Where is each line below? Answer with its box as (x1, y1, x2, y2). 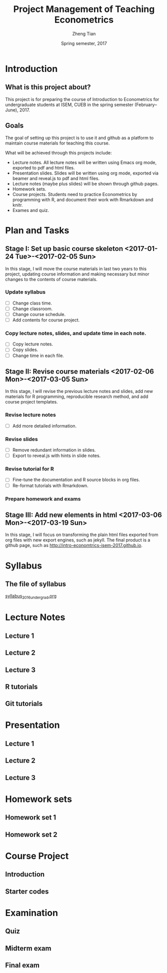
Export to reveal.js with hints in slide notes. (12, 452, 101, 458)
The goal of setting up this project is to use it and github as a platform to (5, 134, 154, 140)
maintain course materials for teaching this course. (5, 140, 110, 146)
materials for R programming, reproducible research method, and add (5, 393, 148, 399)
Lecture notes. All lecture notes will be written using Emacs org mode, (12, 159, 157, 165)
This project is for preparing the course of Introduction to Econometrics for (5, 96, 159, 102)
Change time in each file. (12, 352, 64, 358)
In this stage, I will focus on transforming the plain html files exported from (5, 531, 158, 538)
